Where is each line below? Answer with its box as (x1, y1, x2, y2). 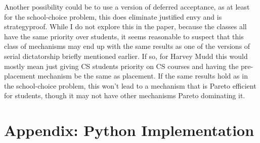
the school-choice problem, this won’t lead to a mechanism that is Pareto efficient (4, 80, 256, 91)
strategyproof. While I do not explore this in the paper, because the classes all (4, 21, 247, 32)
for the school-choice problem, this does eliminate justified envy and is (4, 11, 222, 22)
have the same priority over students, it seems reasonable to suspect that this (4, 31, 244, 41)
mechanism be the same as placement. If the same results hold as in (37, 70, 248, 81)
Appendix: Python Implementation (4, 120, 254, 140)
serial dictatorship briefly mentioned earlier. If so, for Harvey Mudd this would (4, 50, 248, 61)
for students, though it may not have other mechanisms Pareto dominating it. (4, 90, 245, 101)
